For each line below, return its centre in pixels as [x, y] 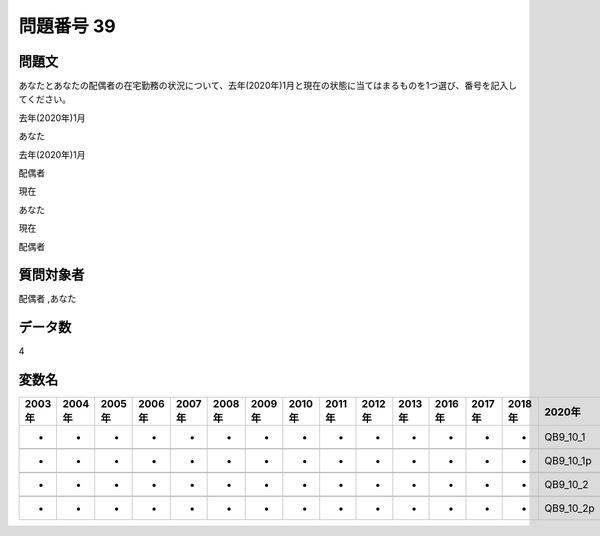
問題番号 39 [67, 26]
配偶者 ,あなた [47, 299]
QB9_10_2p [569, 508]
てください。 [45, 99]
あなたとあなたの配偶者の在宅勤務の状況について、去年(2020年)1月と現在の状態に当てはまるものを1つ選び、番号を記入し [267, 86]
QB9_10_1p [568, 461]
